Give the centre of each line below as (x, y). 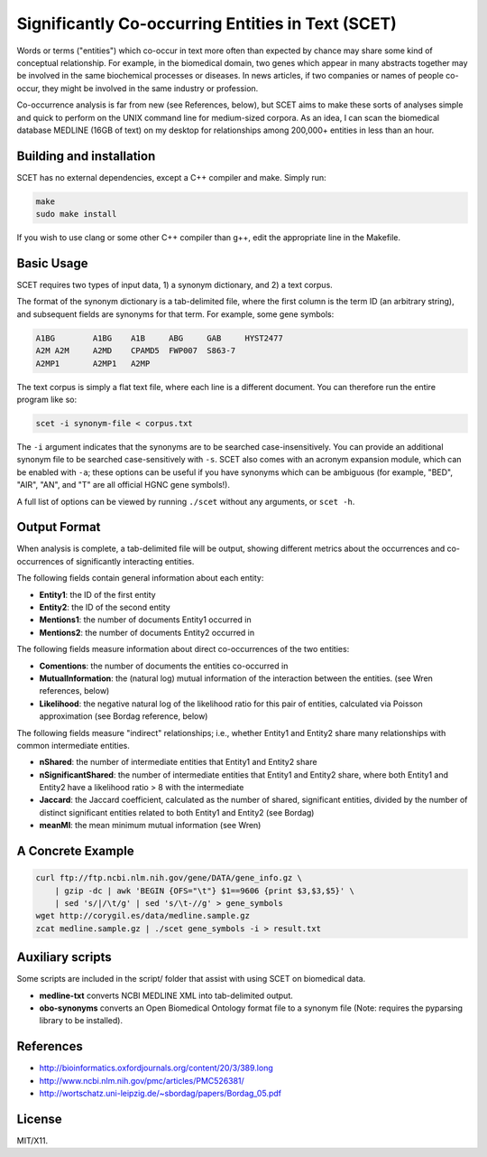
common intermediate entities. (74, 745)
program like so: (46, 399)
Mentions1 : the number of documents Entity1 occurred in (145, 620)
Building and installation (86, 156)
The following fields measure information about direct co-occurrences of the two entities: (183, 649)
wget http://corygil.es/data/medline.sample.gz (142, 916)
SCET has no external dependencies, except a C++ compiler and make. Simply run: (171, 177)
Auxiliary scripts (64, 957)
